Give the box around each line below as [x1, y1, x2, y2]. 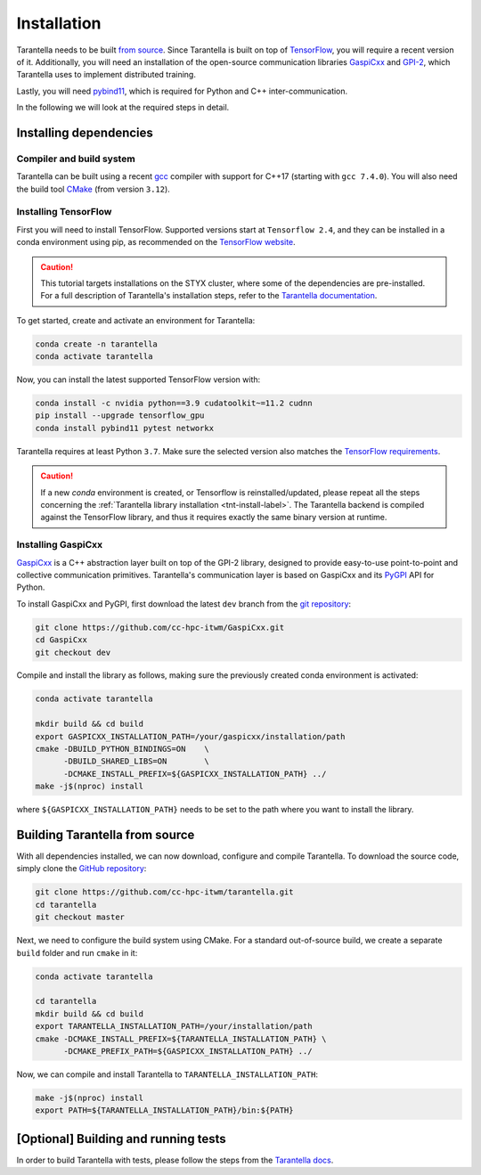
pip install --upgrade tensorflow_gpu [35, 411, 205, 420]
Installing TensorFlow [16, 206, 112, 218]
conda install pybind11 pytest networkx [35, 423, 214, 433]
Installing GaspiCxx [16, 539, 102, 551]
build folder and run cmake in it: [16, 947, 138, 958]
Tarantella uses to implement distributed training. [16, 69, 196, 80]
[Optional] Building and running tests [16, 1131, 226, 1146]
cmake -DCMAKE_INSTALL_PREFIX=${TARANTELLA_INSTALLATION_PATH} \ [35, 1033, 327, 1044]
